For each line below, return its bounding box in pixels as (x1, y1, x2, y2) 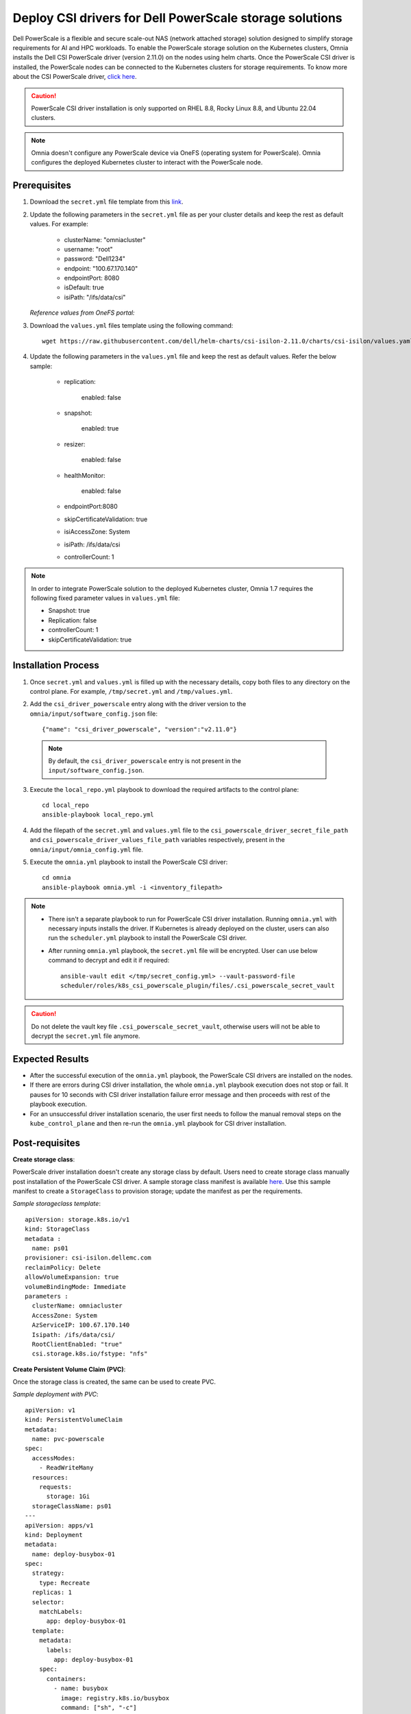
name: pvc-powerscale (32, 1435, 105, 1443)
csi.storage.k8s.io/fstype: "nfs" (32, 1350, 148, 1357)
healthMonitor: (64, 471, 105, 479)
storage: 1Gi (46, 1493, 90, 1501)
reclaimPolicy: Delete (25, 1264, 101, 1271)
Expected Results (12, 1053, 89, 1065)
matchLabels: (38, 1608, 83, 1616)
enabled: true (81, 424, 119, 433)
